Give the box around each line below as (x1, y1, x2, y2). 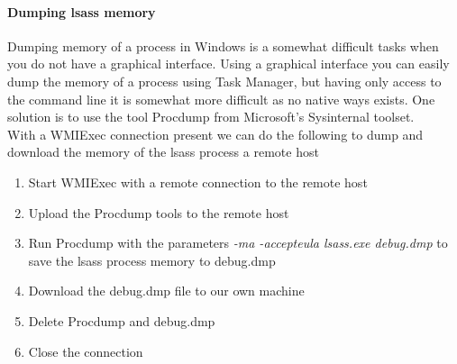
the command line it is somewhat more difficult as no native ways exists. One (7, 89, 435, 108)
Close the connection (28, 341, 143, 360)
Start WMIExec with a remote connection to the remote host (28, 172, 368, 191)
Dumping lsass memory (7, 2, 156, 21)
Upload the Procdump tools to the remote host (28, 203, 289, 222)
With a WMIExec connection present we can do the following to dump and (7, 124, 424, 143)
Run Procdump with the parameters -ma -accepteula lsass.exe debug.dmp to (28, 233, 448, 252)
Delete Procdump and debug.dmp (28, 311, 215, 330)
